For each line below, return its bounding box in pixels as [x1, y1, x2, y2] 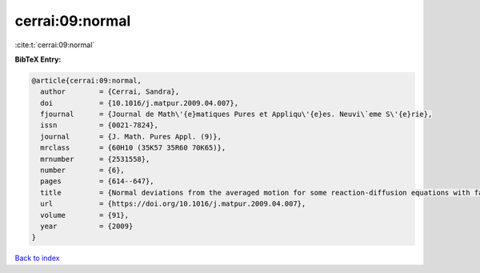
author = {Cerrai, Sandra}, [40, 87, 180, 96]
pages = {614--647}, [40, 177, 155, 186]
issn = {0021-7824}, [40, 121, 159, 130]
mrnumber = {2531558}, [40, 155, 150, 163]
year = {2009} [40, 222, 134, 231]
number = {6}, [40, 166, 126, 175]
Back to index [14, 253, 60, 263]
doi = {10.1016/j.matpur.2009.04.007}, [40, 98, 239, 107]
